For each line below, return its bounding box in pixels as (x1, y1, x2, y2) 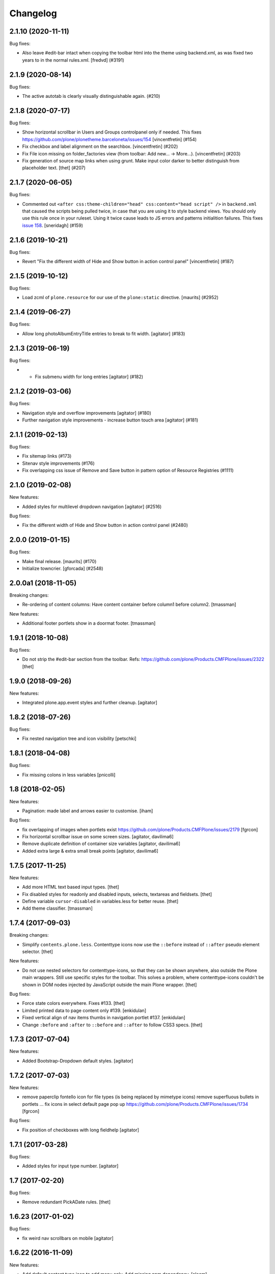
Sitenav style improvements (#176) (22, 460, 95, 466)
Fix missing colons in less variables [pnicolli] (22, 772, 116, 778)
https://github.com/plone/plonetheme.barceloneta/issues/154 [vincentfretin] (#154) (22, 136, 197, 142)
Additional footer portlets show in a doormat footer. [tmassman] (22, 620, 156, 626)
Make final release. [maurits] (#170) (22, 558, 97, 564)
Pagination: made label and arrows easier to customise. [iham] (22, 808, 153, 814)
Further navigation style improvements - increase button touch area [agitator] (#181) (22, 417, 199, 423)
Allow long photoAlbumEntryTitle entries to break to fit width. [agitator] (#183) (22, 330, 185, 336)
